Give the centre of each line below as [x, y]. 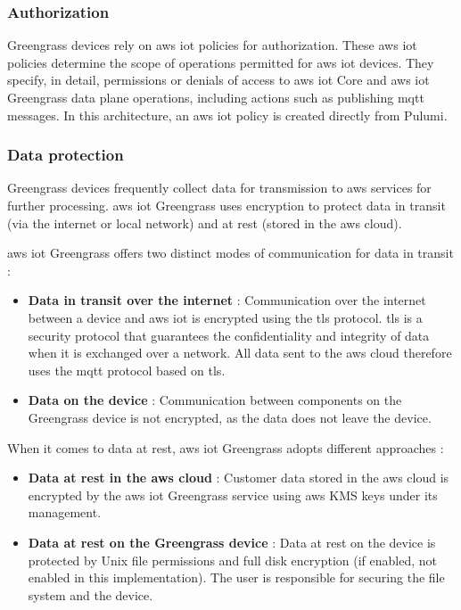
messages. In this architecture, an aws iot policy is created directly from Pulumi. [227, 115]
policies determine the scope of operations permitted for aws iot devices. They [221, 62]
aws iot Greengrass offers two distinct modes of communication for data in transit [230, 253]
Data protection [66, 155]
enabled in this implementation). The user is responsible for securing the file [236, 577]
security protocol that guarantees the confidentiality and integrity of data [229, 335]
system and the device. [91, 594]
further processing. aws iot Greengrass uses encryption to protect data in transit [226, 205]
